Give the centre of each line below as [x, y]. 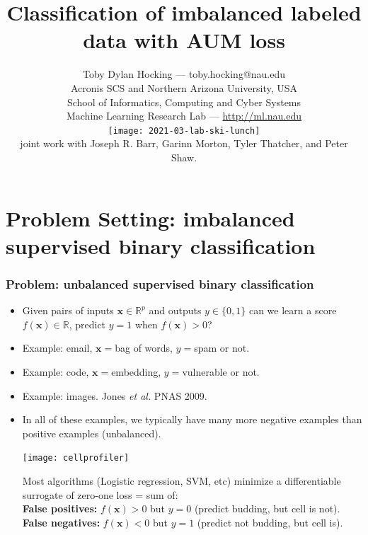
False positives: [60, 508]
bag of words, [144, 348]
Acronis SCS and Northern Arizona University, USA [184, 87]
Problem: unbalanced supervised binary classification [160, 283]
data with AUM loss [184, 40]
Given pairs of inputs [68, 310]
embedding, [136, 371]
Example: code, [56, 371]
